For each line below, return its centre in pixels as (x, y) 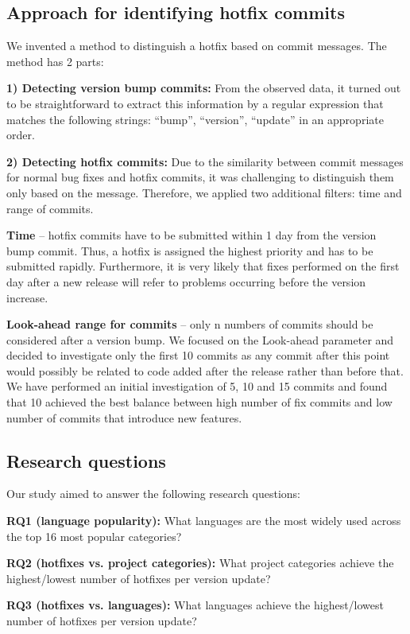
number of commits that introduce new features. (124, 417)
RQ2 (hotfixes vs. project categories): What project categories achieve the (200, 563)
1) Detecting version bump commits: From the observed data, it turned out (204, 88)
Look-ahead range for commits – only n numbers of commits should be (190, 324)
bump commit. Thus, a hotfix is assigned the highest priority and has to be (190, 250)
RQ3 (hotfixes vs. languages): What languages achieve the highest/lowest (195, 605)
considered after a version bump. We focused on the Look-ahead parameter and (200, 339)
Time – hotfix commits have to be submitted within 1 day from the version (191, 235)
